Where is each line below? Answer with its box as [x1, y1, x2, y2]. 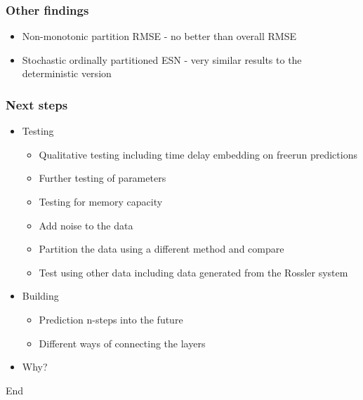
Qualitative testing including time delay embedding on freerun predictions [39, 147, 357, 161]
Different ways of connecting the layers [39, 335, 206, 350]
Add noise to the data [39, 218, 133, 232]
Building [22, 288, 59, 303]
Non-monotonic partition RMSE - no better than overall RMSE [22, 29, 297, 44]
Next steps [6, 95, 68, 113]
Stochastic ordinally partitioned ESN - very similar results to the [22, 52, 302, 67]
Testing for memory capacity [39, 194, 163, 208]
